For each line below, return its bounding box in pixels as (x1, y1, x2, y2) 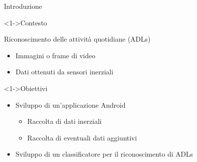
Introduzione (4, 1, 42, 11)
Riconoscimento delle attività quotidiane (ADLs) (4, 34, 151, 44)
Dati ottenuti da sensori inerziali (15, 67, 113, 77)
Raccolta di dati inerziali (27, 116, 102, 126)
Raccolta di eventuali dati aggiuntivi (27, 132, 137, 142)
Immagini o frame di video (15, 50, 96, 60)
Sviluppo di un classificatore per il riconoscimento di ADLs (15, 149, 193, 159)
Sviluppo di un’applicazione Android (15, 99, 126, 110)
